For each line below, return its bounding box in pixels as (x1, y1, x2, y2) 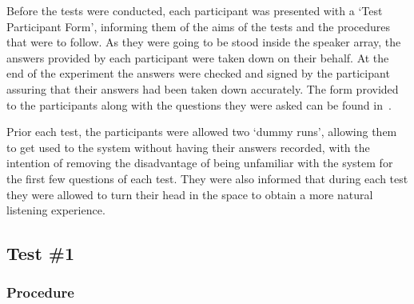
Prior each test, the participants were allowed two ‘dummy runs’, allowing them (6, 123, 397, 140)
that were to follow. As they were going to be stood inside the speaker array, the (6, 34, 401, 50)
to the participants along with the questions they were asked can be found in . (6, 96, 392, 113)
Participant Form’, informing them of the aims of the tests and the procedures (6, 18, 391, 34)
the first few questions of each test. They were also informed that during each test (6, 170, 408, 186)
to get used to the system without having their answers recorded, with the (6, 138, 370, 155)
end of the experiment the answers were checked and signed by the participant (6, 65, 390, 82)
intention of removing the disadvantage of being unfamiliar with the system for (6, 154, 393, 171)
